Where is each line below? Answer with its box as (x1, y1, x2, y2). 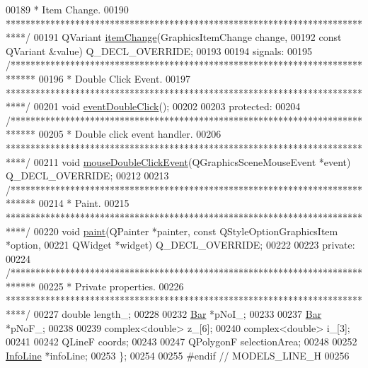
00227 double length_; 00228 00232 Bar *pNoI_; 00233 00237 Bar (33, 307, 322, 321)
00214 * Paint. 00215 (38, 196, 130, 210)
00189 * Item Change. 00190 (6, 2, 129, 16)
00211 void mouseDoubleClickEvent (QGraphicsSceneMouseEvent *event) (33, 154, 351, 169)
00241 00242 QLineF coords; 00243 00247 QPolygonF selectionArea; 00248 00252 (6, 334, 357, 349)
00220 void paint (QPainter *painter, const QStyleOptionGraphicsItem (33, 223, 338, 238)
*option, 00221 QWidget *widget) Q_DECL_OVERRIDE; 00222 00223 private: (6, 237, 355, 252)
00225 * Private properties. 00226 (38, 278, 184, 293)
